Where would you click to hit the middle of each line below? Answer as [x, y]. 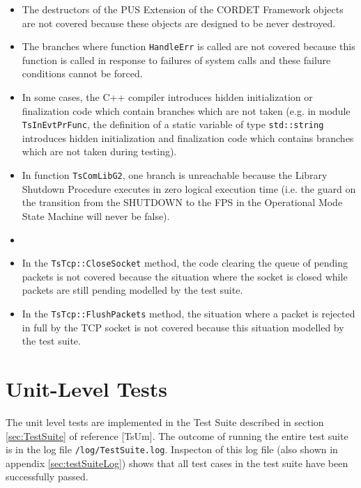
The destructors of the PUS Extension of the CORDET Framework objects [183, 9]
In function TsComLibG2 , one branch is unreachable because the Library [175, 175]
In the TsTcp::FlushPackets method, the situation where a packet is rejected [189, 313]
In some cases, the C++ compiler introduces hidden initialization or [167, 97]
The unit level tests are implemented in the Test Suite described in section [165, 422]
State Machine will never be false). [96, 215]
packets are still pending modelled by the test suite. [132, 290]
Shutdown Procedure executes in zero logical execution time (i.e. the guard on [189, 188]
